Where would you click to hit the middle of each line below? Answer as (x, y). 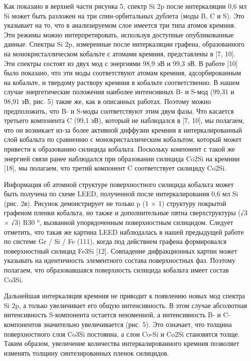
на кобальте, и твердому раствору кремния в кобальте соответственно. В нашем (122, 82)
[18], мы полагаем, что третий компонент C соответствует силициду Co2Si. (115, 168)
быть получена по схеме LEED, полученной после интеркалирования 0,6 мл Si (121, 194)
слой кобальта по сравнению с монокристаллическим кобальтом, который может (123, 139)
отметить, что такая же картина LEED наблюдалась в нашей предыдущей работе (124, 232)
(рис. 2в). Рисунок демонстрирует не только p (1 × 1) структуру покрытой (115, 203)
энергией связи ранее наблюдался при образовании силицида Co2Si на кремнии (122, 158)
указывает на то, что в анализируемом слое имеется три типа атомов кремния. (120, 25)
